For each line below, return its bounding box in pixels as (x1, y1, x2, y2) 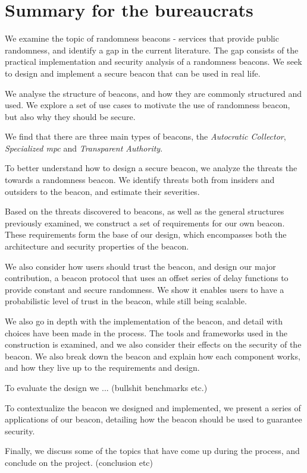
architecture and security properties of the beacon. (5, 240, 189, 253)
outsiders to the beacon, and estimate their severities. (5, 185, 200, 197)
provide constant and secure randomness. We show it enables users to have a (5, 283, 284, 295)
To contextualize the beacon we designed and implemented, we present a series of (5, 401, 301, 414)
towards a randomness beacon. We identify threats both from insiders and (5, 174, 275, 186)
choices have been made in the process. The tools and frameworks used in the (5, 326, 287, 339)
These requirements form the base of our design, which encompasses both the (5, 228, 287, 241)
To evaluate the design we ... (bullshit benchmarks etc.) (5, 381, 208, 393)
